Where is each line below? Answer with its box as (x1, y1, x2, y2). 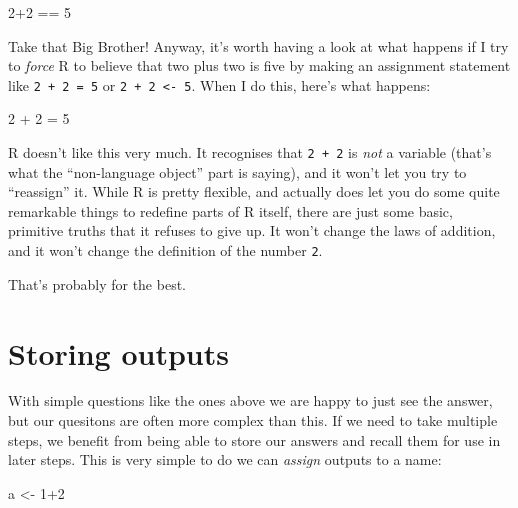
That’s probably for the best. (8, 273, 186, 294)
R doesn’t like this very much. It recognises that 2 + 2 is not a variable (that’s (8, 142, 492, 163)
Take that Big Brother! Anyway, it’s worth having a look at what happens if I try (8, 35, 509, 56)
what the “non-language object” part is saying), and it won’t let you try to (8, 161, 467, 182)
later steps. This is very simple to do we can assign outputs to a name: (8, 449, 442, 470)
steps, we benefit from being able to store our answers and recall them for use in (8, 429, 501, 450)
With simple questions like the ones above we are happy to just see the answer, (8, 390, 493, 411)
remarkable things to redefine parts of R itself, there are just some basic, (8, 200, 453, 221)
